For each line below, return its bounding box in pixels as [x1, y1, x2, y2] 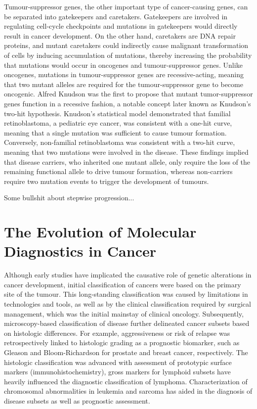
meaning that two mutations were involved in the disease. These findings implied [4, 146, 249, 157]
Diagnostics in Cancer [4, 241, 156, 261]
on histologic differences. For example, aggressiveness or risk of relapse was [4, 327, 230, 338]
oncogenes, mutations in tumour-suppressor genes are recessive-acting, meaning [4, 69, 244, 80]
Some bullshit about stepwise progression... [4, 192, 134, 203]
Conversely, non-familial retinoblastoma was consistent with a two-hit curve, [4, 137, 235, 147]
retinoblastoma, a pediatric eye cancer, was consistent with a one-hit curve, [4, 118, 232, 128]
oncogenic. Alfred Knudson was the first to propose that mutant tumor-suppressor [4, 89, 253, 99]
